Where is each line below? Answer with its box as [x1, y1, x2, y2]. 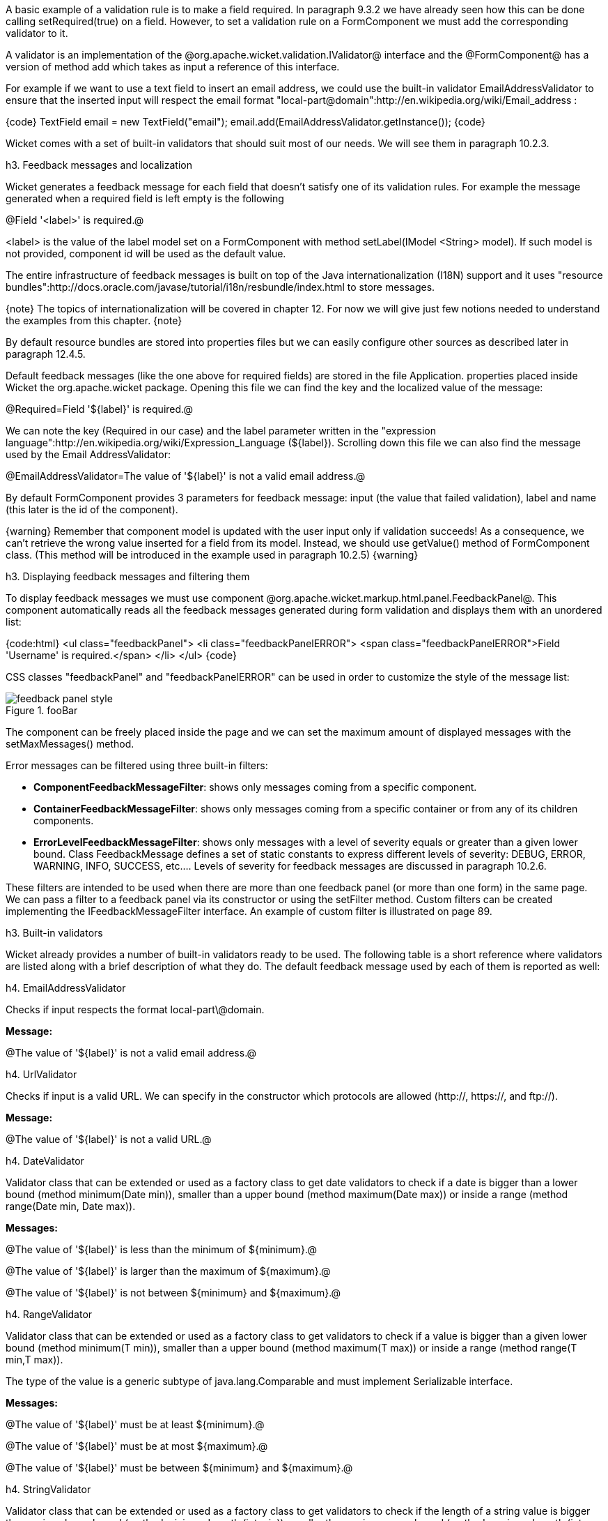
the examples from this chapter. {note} [6, 315, 182, 326]
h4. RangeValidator [6, 1308, 93, 1320]
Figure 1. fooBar [6, 704, 78, 716]
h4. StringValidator [6, 1483, 91, 1495]
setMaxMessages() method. [6, 738, 134, 750]
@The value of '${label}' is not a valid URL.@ [6, 1133, 212, 1145]
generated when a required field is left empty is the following [6, 192, 284, 204]
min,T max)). [6, 1354, 63, 1365]
